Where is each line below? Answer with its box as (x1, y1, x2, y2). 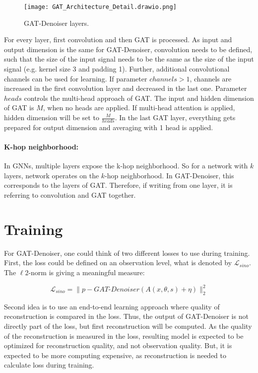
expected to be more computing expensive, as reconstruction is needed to (4, 350, 226, 360)
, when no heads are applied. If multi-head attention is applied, (43, 102, 235, 113)
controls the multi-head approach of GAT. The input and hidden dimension (24, 92, 254, 103)
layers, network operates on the (4, 170, 99, 180)
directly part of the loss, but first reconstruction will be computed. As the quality (4, 320, 252, 331)
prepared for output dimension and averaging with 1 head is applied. (4, 122, 213, 132)
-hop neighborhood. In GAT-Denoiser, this (105, 170, 234, 180)
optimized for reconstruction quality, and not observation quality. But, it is (4, 340, 232, 351)
